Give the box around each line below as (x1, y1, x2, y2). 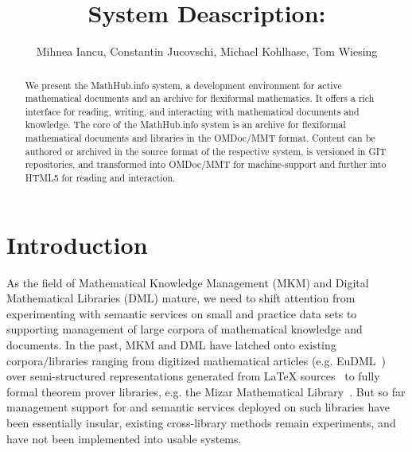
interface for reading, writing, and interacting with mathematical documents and (25, 104, 360, 118)
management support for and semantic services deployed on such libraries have (6, 399, 391, 415)
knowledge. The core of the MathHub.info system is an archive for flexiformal (25, 118, 346, 131)
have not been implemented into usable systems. (6, 430, 242, 446)
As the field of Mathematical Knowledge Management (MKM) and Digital (6, 274, 369, 290)
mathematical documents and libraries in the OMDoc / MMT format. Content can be (25, 131, 375, 145)
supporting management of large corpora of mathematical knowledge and (6, 321, 363, 337)
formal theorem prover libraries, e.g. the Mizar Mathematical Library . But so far (6, 383, 406, 399)
